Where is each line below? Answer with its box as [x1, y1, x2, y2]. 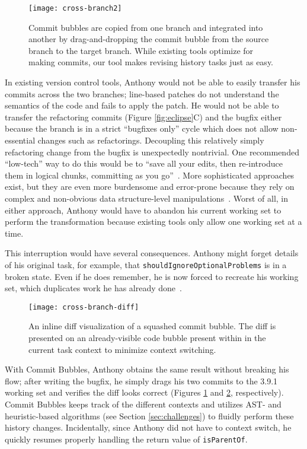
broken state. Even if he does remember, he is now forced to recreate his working [5, 270, 299, 282]
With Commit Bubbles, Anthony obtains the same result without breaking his [5, 363, 289, 375]
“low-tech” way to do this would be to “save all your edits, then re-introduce [5, 157, 283, 170]
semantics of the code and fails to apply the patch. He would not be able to [5, 99, 279, 112]
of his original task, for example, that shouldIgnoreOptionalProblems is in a [5, 258, 287, 270]
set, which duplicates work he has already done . [5, 282, 182, 294]
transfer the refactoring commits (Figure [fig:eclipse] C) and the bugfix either [5, 110, 282, 123]
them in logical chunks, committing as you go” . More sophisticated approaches [5, 168, 295, 181]
